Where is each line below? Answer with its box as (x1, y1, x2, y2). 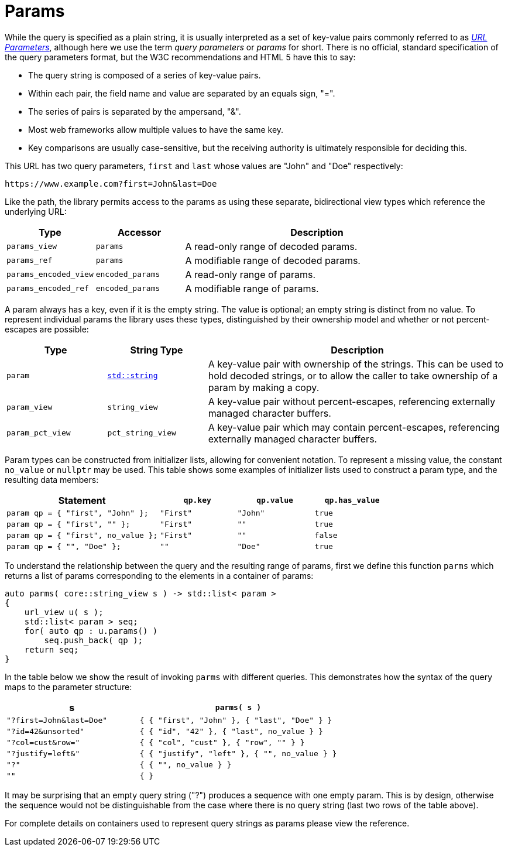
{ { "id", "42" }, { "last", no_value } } (139, 726, 323, 736)
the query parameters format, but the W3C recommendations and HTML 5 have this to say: (5, 52, 356, 62)
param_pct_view (6, 428, 71, 438)
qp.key (183, 496, 211, 505)
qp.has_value (324, 496, 380, 505)
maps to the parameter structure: (5, 681, 132, 692)
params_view (6, 242, 57, 251)
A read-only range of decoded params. (185, 240, 358, 252)
